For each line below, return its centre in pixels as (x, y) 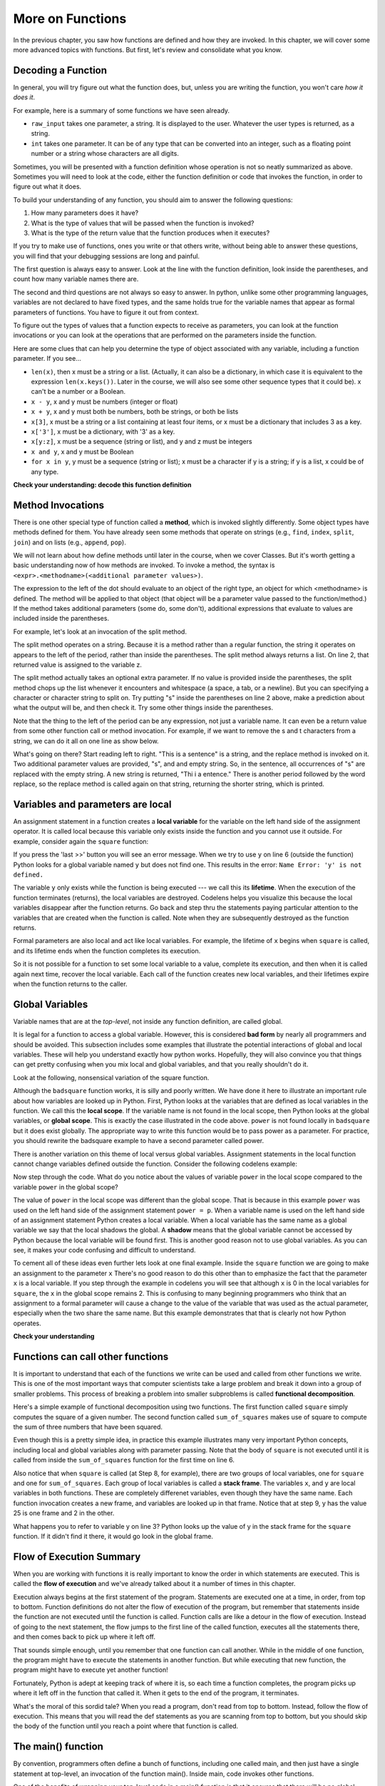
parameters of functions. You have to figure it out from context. (106, 312)
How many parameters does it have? (85, 213)
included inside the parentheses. (61, 619)
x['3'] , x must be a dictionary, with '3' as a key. (103, 431)
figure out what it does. (47, 186)
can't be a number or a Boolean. (78, 391)
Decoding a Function (60, 70)
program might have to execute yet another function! (91, 1670)
